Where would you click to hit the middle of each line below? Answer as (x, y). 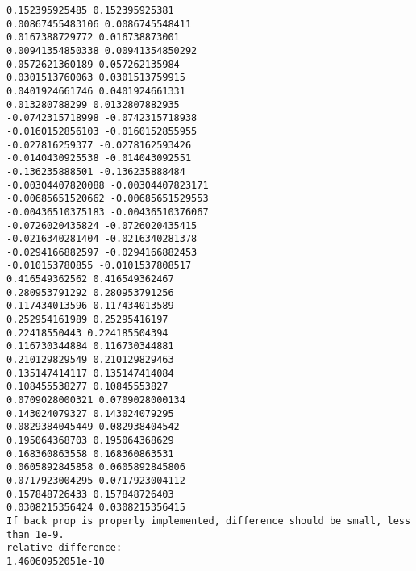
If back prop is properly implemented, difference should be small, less (209, 521)
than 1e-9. (35, 534)
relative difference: (64, 548)
